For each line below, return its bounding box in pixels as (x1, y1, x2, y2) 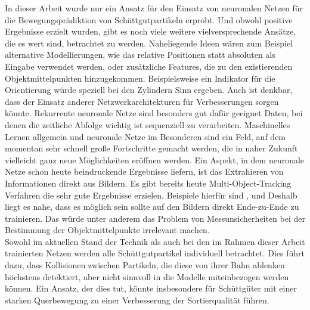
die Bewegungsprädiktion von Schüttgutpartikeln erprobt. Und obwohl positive (5, 13, 293, 26)
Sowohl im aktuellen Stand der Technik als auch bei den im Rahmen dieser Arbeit (5, 235, 305, 247)
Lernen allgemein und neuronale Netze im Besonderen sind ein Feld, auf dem (5, 130, 286, 142)
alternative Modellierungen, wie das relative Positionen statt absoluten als (5, 48, 275, 61)
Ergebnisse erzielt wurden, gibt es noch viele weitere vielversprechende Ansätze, (5, 25, 296, 38)
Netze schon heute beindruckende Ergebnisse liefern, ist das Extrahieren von (5, 165, 284, 178)
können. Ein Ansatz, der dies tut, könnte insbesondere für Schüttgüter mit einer (5, 282, 297, 294)
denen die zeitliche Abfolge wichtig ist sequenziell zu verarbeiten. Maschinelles (5, 118, 290, 131)
